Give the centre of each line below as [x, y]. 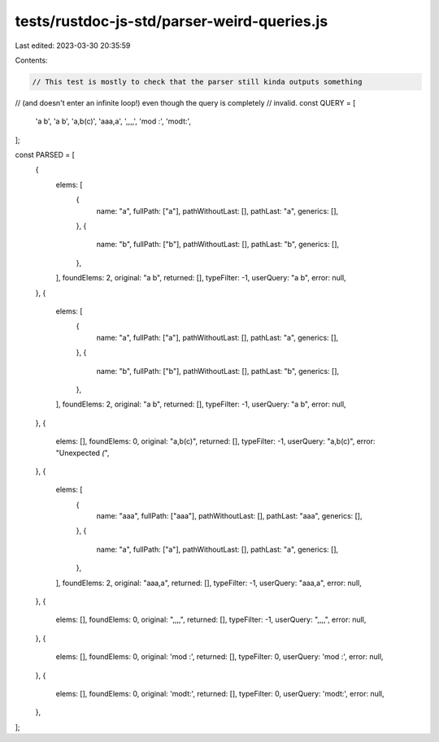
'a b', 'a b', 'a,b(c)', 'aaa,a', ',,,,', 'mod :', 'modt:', [113, 121]
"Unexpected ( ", [83, 453]
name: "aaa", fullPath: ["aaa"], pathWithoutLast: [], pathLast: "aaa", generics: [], [229, 516]
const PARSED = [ [45, 155]
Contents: [31, 60]
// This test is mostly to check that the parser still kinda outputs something [197, 82]
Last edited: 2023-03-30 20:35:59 [73, 46]
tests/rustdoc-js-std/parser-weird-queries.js [172, 21]
